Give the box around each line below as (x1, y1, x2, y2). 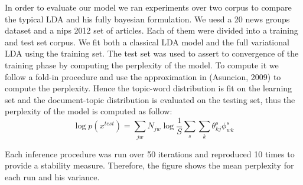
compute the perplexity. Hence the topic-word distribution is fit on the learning (5, 82, 292, 94)
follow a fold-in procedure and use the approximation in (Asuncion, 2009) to (5, 70, 281, 82)
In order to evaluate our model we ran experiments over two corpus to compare (5, 1, 292, 13)
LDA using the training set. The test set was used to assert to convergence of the (5, 47, 299, 60)
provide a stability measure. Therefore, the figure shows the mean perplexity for (5, 159, 294, 171)
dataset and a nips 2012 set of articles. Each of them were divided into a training (5, 24, 298, 37)
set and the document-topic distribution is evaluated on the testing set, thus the (5, 93, 295, 105)
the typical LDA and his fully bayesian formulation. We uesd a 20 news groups (5, 12, 290, 25)
